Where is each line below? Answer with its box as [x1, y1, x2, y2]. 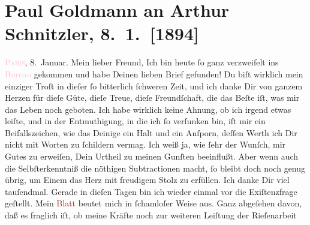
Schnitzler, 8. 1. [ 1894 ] [5, 21, 200, 46]
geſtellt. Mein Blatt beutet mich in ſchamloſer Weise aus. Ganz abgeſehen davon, [5, 197, 302, 209]
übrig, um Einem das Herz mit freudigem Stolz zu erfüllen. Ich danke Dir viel [5, 173, 290, 186]
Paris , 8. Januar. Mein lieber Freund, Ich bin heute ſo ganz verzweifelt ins [5, 56, 279, 68]
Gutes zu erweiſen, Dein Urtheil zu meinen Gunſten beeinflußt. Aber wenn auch [5, 150, 299, 163]
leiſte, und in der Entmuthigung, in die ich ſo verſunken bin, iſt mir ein [5, 115, 266, 127]
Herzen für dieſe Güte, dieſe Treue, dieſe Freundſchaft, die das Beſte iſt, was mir [5, 91, 300, 104]
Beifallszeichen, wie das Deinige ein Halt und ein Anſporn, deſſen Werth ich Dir [5, 126, 297, 139]
